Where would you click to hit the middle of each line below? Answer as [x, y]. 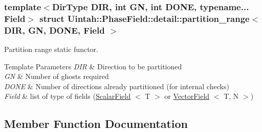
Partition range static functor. [51, 49]
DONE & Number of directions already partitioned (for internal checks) [117, 86]
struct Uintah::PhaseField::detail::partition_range [145, 18]
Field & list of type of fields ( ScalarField [68, 96]
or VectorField [187, 96]
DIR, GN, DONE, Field [54, 30]
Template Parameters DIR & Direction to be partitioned [93, 66]
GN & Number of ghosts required [57, 76]
